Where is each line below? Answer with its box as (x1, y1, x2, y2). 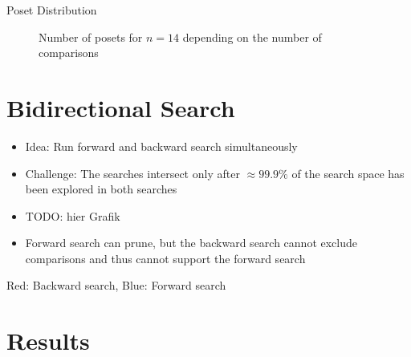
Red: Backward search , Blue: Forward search (6, 277, 226, 294)
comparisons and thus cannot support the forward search (25, 249, 306, 266)
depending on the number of (182, 28, 322, 45)
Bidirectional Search (6, 91, 235, 124)
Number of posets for (39, 28, 143, 45)
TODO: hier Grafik (25, 207, 120, 224)
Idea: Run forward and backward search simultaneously (25, 137, 298, 154)
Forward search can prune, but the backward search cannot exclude (25, 234, 357, 251)
